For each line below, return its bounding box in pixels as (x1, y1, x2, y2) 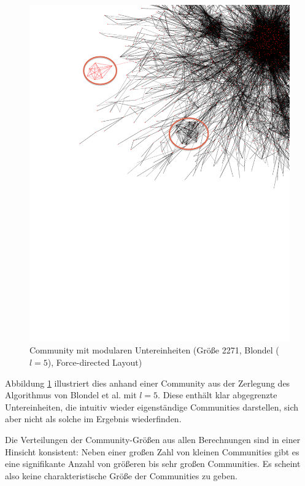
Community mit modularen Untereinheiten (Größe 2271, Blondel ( (29, 344, 279, 357)
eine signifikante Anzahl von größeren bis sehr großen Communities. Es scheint (5, 457, 301, 470)
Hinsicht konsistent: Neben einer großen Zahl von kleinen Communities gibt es (5, 445, 299, 458)
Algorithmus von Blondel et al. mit (5, 388, 137, 401)
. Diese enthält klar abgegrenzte (158, 388, 277, 401)
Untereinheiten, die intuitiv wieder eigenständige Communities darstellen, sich (5, 400, 298, 413)
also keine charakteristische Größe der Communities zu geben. (5, 469, 237, 482)
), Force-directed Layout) (47, 356, 142, 369)
